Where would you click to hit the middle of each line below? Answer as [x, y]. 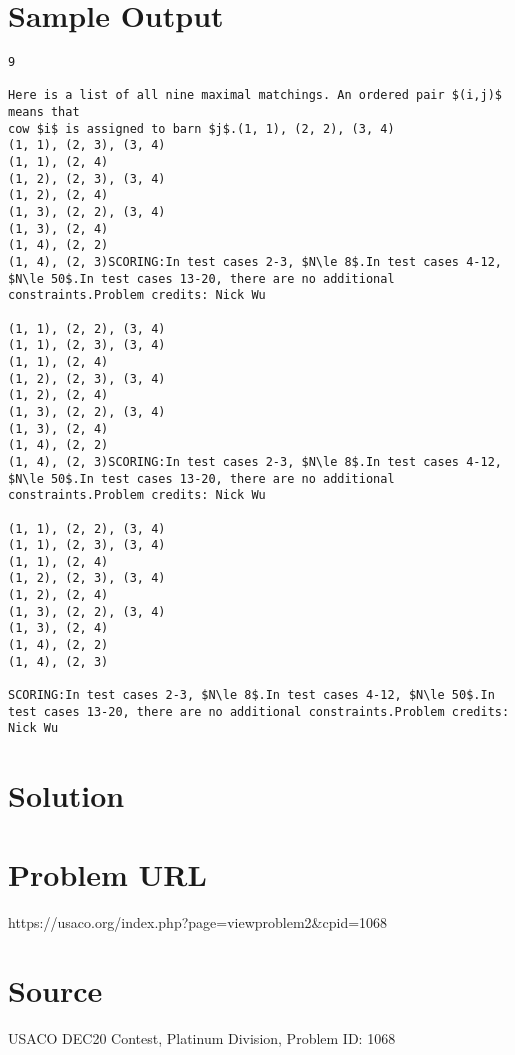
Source [55, 990]
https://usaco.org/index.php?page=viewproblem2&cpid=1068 [198, 921]
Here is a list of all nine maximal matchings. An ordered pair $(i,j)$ [255, 95]
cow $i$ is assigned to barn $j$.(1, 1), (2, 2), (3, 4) [201, 128]
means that [44, 112]
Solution [66, 795]
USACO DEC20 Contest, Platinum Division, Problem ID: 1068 [202, 1038]
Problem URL [107, 873]
